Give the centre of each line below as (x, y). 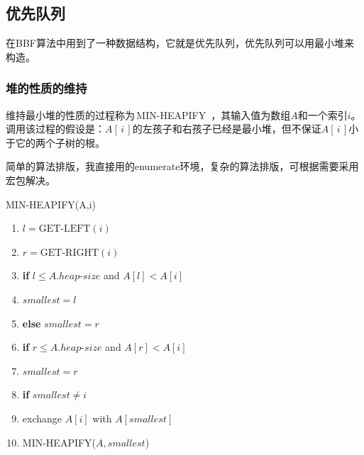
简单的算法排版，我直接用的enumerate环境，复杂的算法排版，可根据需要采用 (182, 166)
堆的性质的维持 (46, 88)
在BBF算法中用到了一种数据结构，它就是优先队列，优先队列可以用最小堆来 (180, 43)
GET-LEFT (65, 229)
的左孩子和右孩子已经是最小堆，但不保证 (227, 129)
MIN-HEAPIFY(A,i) (51, 204)
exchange (42, 418)
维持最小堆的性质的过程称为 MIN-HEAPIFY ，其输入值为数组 (148, 114)
